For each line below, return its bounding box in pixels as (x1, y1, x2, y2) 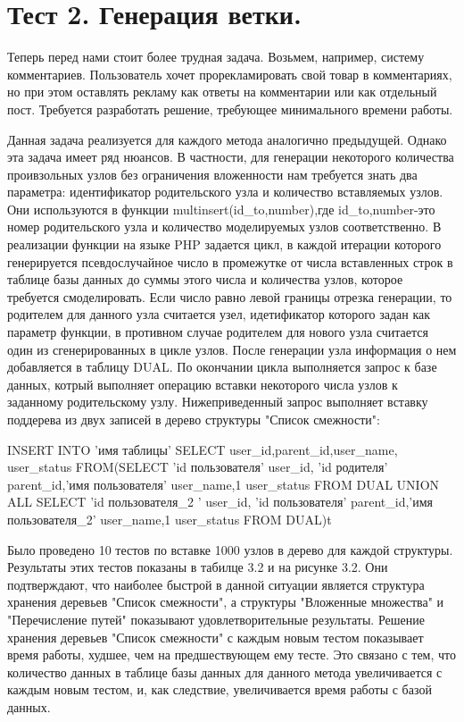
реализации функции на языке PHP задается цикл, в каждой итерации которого (7, 235, 442, 254)
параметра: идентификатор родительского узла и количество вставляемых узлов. (7, 182, 443, 201)
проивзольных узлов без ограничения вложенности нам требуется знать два (7, 164, 418, 183)
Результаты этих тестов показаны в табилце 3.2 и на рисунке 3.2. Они (7, 558, 388, 576)
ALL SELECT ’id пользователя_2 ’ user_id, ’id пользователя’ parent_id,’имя (7, 492, 434, 511)
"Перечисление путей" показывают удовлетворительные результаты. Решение (7, 609, 425, 628)
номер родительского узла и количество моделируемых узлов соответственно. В (7, 217, 442, 236)
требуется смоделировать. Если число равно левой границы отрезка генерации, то (7, 287, 452, 306)
